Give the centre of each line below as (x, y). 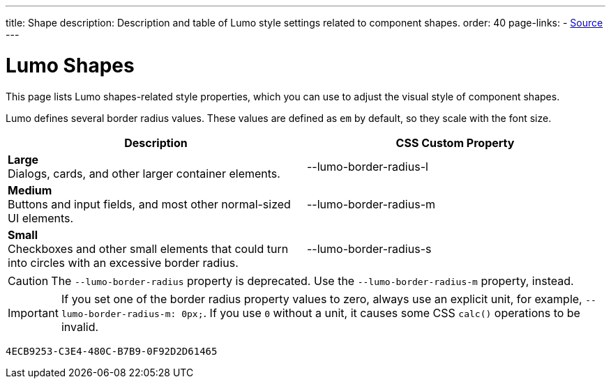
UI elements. (41, 218)
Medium (30, 190)
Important (33, 313)
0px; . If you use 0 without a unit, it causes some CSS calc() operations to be (381, 313)
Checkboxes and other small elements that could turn (148, 248)
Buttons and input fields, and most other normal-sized (149, 204)
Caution (28, 281)
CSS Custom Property (455, 143)
